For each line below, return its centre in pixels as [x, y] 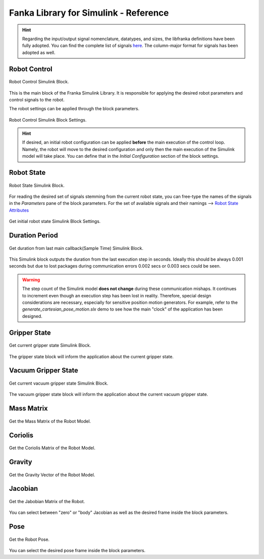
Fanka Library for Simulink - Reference [89, 13]
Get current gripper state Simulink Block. [50, 345]
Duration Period [33, 235]
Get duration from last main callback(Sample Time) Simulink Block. [76, 248]
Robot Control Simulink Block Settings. [48, 120]
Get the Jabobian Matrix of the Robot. [47, 501]
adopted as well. [39, 52]
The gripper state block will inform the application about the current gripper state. [91, 356]
